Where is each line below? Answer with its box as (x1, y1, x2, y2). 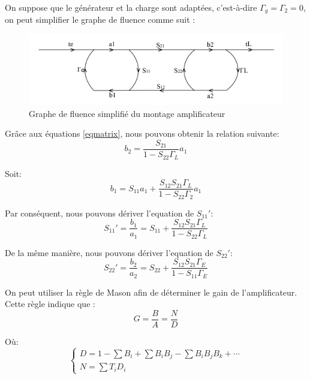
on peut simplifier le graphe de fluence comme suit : (5, 13, 195, 26)
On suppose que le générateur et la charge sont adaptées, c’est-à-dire (5, 1, 257, 13)
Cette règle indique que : (5, 297, 95, 310)
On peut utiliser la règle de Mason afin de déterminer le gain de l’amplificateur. (5, 285, 297, 298)
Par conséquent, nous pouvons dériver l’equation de (5, 206, 194, 219)
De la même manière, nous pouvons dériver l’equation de (5, 246, 213, 258)
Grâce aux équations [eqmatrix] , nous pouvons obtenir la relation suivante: (5, 127, 279, 140)
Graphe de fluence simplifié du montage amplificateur (29, 107, 225, 119)
